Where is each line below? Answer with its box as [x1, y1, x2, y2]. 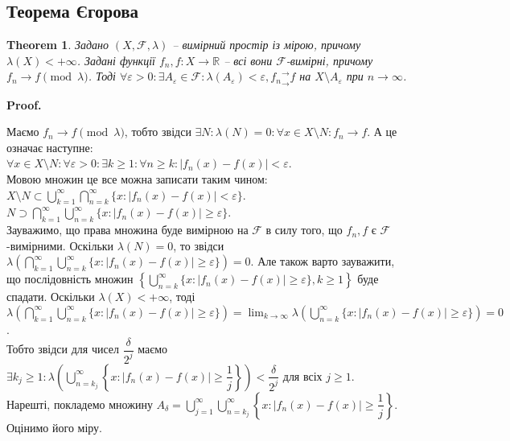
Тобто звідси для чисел [6, 340, 120, 357]
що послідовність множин [6, 270, 134, 287]
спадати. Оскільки [6, 288, 95, 305]
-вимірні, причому [286, 52, 373, 68]
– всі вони [224, 52, 273, 68]
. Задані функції [76, 52, 155, 68]
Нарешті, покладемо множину [6, 395, 153, 412]
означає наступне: [6, 138, 93, 155]
